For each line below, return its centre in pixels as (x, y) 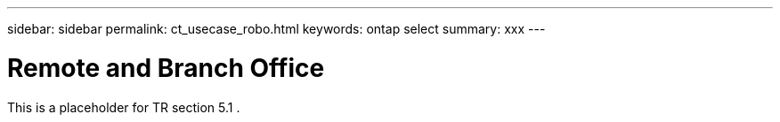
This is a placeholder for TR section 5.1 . (124, 107)
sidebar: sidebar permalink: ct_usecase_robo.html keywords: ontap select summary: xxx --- (276, 29)
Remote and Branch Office (166, 68)
